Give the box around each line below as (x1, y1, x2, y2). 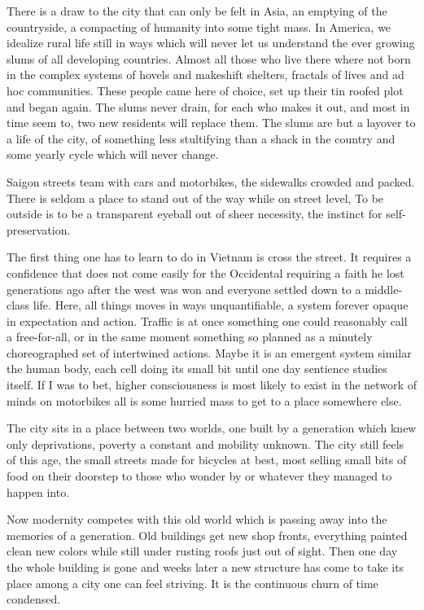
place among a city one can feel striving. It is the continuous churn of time (7, 574, 378, 591)
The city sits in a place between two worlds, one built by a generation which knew (7, 419, 417, 437)
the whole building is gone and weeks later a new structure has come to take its (7, 559, 404, 575)
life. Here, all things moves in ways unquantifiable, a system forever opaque (33, 296, 409, 314)
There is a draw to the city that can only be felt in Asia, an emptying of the (7, 2, 387, 19)
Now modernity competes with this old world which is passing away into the (7, 511, 387, 528)
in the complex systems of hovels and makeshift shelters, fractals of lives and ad (7, 66, 404, 83)
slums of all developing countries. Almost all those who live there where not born (7, 50, 411, 67)
